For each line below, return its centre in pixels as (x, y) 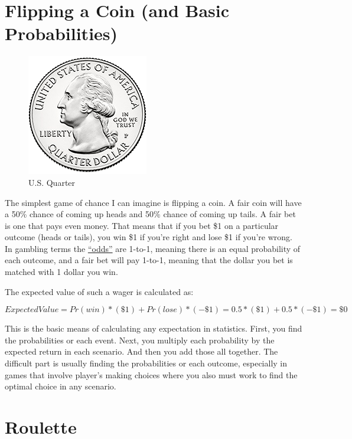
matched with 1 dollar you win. (61, 272)
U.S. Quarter (52, 182)
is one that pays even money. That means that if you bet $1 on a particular (142, 225)
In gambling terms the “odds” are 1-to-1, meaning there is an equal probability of (153, 248)
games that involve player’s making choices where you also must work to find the (151, 374)
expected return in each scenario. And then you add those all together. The (141, 351)
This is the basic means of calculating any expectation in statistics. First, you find (154, 328)
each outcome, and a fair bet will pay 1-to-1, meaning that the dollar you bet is (149, 260)
